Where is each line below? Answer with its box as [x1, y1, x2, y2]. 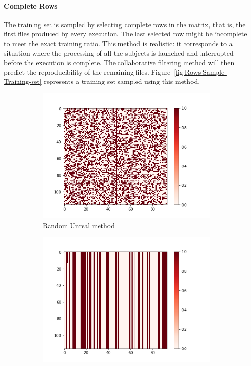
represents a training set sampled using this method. [44, 76, 200, 86]
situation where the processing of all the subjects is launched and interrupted [4, 48, 234, 58]
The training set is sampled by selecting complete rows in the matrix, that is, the [4, 19, 246, 29]
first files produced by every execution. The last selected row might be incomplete [4, 29, 247, 39]
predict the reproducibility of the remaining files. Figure [4, 67, 171, 77]
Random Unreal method [43, 220, 115, 230]
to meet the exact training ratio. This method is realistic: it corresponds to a [4, 38, 233, 48]
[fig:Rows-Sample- [174, 67, 227, 77]
